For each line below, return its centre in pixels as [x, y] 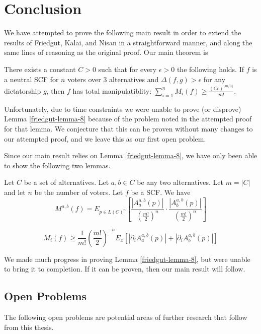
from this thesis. [29, 327]
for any [214, 79]
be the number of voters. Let [79, 192]
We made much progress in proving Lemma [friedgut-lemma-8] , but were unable [127, 259]
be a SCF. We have [161, 192]
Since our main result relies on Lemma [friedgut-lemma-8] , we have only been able [131, 155]
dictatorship [23, 90]
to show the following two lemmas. [57, 165]
